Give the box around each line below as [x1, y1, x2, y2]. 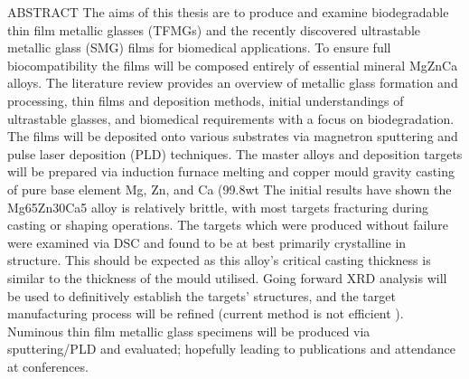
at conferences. [7, 356, 89, 375]
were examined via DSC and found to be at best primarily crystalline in [7, 232, 407, 251]
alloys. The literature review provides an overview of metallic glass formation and [7, 73, 458, 92]
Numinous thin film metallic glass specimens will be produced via [7, 321, 371, 340]
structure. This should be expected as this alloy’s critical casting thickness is [7, 251, 431, 270]
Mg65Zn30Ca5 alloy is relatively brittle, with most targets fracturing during [7, 197, 429, 216]
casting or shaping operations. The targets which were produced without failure [7, 215, 448, 234]
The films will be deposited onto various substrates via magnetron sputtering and [7, 127, 458, 146]
